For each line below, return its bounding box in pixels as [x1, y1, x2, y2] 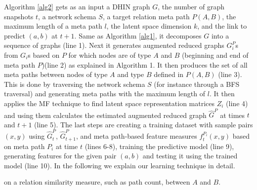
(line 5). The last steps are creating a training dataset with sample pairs [34, 119, 253, 129]
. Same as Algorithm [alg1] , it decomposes [74, 30, 202, 40]
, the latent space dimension [106, 21, 192, 31]
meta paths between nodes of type [4, 69, 108, 79]
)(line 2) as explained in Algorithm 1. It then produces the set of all [42, 59, 248, 70]
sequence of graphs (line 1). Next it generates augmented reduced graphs [4, 40, 224, 50]
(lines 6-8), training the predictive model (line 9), [85, 141, 234, 151]
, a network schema [38, 11, 96, 21]
